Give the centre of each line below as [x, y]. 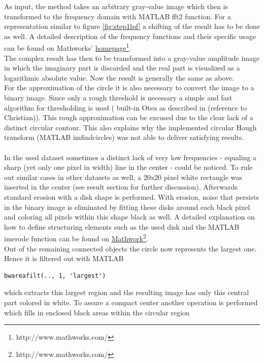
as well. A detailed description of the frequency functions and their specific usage [130, 36]
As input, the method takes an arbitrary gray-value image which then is [116, 6]
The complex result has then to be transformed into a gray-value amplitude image [132, 58]
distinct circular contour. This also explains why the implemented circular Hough [130, 127]
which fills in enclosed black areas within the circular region [97, 312]
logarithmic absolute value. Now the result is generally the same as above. [119, 77]
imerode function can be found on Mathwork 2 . [76, 238]
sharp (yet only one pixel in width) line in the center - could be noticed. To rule [128, 167]
